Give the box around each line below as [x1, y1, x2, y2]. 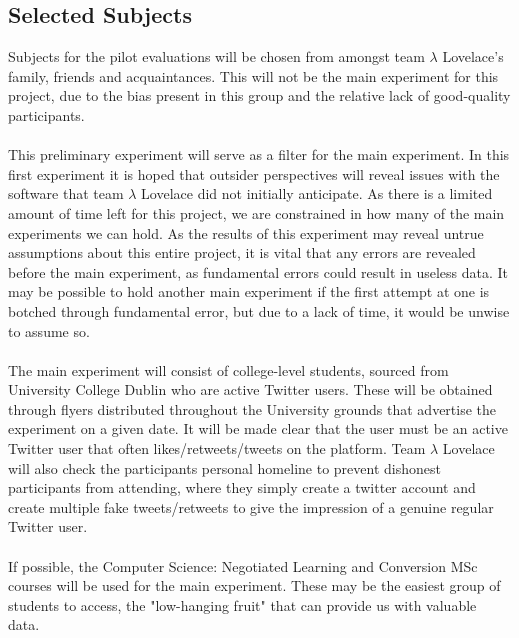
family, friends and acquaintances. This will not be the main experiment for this [8, 65, 499, 86]
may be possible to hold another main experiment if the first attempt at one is [8, 281, 490, 302]
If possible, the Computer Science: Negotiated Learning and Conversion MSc [8, 555, 478, 576]
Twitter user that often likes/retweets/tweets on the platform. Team [8, 438, 426, 459]
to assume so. [8, 320, 90, 341]
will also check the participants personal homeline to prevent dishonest [8, 457, 441, 478]
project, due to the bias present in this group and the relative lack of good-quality [8, 85, 511, 106]
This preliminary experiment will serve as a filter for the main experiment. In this [8, 144, 510, 165]
